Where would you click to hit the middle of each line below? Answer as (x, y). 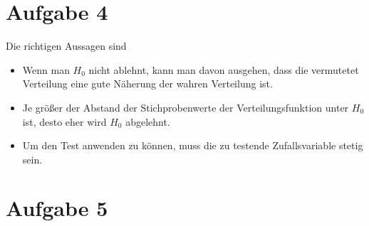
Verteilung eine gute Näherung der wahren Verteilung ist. (147, 84)
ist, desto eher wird (64, 121)
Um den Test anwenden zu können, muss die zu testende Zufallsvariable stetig (193, 145)
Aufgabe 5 (57, 208)
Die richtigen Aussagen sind (66, 46)
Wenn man (46, 69)
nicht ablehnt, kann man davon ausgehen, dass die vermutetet (224, 69)
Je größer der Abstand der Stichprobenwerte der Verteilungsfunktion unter (186, 107)
